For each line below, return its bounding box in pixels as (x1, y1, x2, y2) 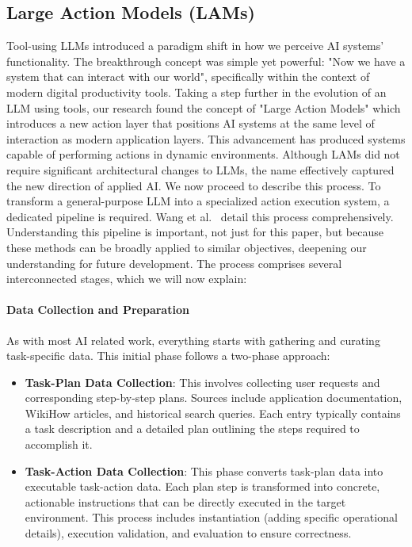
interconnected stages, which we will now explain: (6, 270, 247, 287)
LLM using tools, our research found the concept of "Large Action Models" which (6, 99, 401, 116)
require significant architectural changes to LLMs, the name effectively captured (6, 161, 395, 178)
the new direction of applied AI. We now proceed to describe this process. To (6, 177, 381, 193)
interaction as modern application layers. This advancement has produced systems (6, 130, 406, 147)
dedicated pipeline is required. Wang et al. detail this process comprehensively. (6, 208, 394, 224)
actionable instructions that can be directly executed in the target (25, 493, 346, 510)
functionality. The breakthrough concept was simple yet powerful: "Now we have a (6, 52, 406, 69)
